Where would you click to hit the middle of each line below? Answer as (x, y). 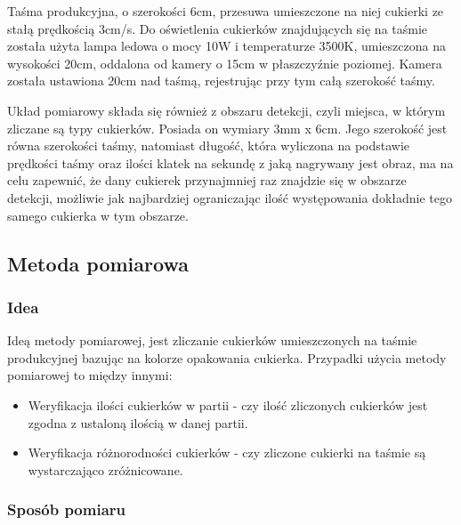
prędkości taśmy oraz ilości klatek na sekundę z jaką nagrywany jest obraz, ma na (230, 162)
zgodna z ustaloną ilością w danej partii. (138, 422)
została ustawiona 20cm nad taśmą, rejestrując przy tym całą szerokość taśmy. (221, 81)
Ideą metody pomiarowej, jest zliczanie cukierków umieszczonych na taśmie (212, 340)
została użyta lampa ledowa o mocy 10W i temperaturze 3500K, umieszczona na (226, 46)
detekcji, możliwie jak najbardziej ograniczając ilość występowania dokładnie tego (230, 197)
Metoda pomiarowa (98, 263)
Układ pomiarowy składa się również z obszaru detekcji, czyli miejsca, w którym (226, 110)
